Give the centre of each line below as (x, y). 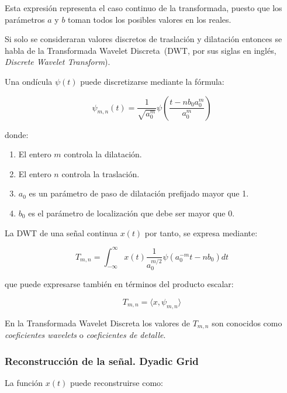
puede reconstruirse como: (117, 382)
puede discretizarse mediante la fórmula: (152, 81)
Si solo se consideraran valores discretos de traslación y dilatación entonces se (143, 39)
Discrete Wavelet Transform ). (58, 62)
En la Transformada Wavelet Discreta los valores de (98, 323)
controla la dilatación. (103, 154)
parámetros (25, 19)
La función (24, 382)
